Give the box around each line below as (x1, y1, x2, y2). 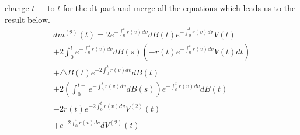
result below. (5, 13, 50, 25)
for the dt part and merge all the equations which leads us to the (62, 2, 296, 13)
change (5, 2, 29, 13)
